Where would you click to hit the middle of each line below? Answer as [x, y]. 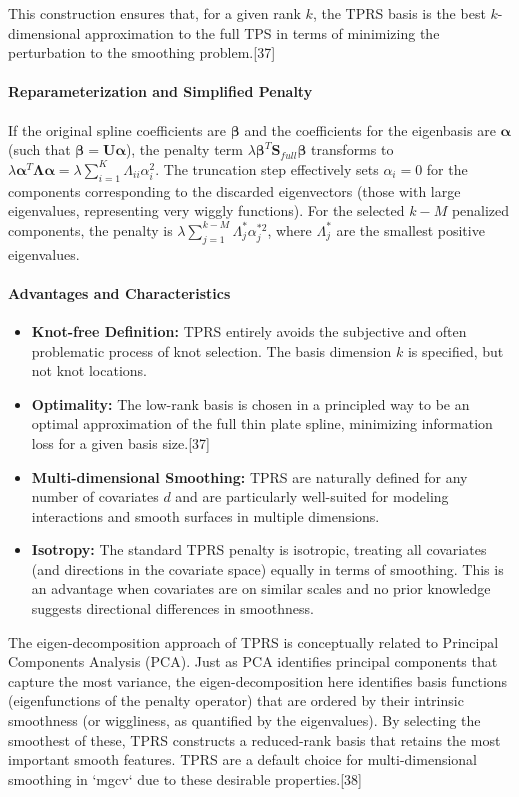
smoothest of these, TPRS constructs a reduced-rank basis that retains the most [254, 739]
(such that [39, 149]
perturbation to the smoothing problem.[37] [142, 52]
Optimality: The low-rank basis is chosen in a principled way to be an [250, 403]
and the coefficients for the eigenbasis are [370, 129]
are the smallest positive [410, 229]
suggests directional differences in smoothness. [172, 608]
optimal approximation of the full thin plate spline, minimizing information [262, 423]
